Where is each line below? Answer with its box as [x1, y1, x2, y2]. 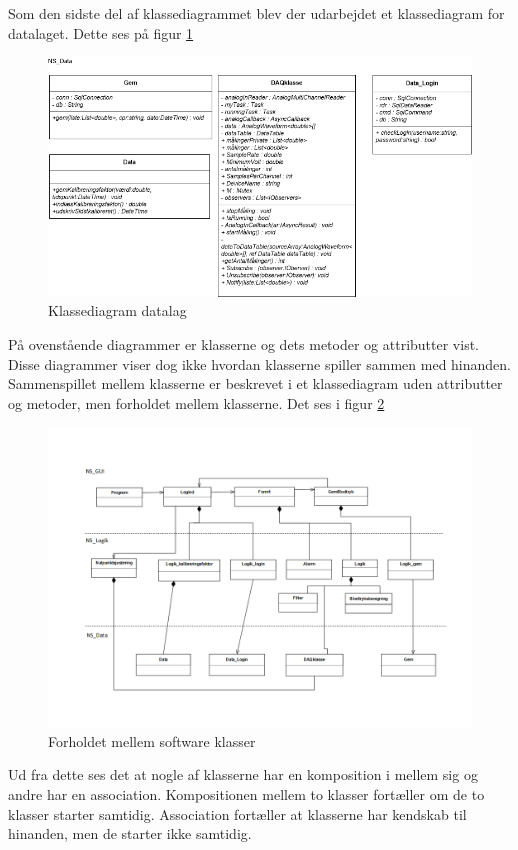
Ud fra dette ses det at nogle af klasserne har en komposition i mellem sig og [8, 764, 478, 785]
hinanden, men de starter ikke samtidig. [8, 823, 252, 844]
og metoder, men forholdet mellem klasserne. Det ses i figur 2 [8, 392, 385, 413]
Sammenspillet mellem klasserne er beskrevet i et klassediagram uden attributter [8, 373, 503, 394]
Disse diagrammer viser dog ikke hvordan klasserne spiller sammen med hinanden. [8, 353, 512, 374]
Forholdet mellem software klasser [48, 730, 256, 751]
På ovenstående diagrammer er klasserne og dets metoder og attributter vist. [8, 334, 479, 355]
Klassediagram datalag [48, 300, 187, 321]
